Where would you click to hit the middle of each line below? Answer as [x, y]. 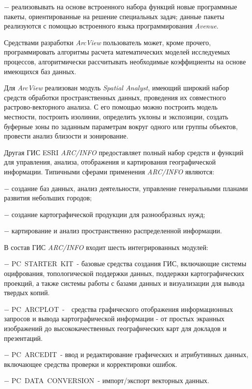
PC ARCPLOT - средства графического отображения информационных [122, 309]
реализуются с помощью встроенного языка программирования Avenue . [111, 26]
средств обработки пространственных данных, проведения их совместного [115, 97]
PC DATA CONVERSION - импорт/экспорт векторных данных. [110, 380]
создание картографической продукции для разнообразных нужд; [108, 214]
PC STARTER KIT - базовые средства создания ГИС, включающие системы [129, 264]
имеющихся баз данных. [40, 71]
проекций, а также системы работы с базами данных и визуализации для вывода [124, 283]
